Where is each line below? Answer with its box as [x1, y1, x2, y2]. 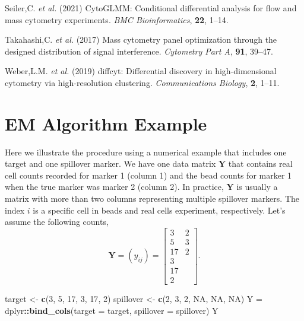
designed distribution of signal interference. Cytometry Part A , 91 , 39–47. [5, 45, 273, 57]
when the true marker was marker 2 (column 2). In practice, [5, 180, 224, 193]
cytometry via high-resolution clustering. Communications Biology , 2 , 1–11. [5, 76, 280, 88]
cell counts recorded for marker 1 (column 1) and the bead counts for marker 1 [5, 169, 292, 181]
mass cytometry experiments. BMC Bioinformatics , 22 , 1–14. [5, 13, 229, 26]
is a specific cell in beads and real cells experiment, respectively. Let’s [33, 204, 286, 216]
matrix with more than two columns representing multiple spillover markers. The [5, 192, 300, 205]
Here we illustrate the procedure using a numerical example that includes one [5, 145, 287, 158]
